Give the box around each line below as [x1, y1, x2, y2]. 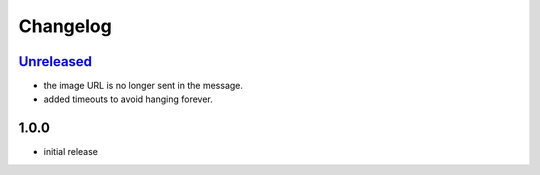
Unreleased [18, 53, 93, 70]
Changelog [18, 15, 112, 37]
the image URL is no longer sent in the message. [43, 80, 244, 92]
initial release [43, 146, 99, 158]
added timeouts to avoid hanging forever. [43, 93, 214, 105]
